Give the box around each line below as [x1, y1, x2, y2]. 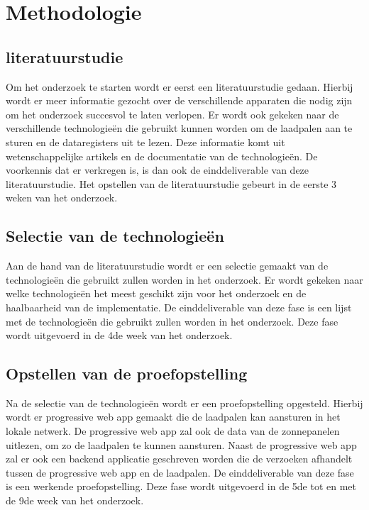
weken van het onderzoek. [6, 190, 118, 205]
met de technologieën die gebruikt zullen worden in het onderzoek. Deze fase [6, 314, 338, 328]
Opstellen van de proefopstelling [6, 362, 248, 384]
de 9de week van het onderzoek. [6, 493, 144, 508]
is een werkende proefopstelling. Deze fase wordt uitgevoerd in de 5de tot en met [6, 479, 357, 494]
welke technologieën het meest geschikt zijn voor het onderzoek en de [6, 286, 307, 301]
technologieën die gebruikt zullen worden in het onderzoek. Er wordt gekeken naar [6, 272, 363, 287]
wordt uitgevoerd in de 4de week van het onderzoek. [6, 328, 233, 343]
